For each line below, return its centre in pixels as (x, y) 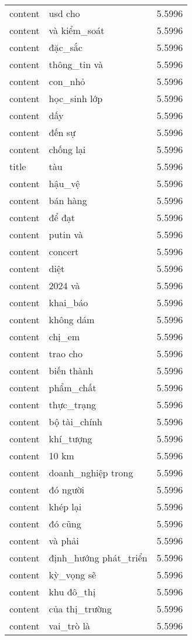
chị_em (64, 336)
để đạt (62, 217)
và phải (64, 541)
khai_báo (68, 302)
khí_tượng (71, 438)
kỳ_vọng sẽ (73, 575)
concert (64, 251)
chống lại (67, 149)
